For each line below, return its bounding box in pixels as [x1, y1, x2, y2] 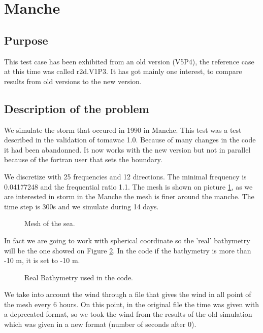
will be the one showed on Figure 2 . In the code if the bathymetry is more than [4, 245, 251, 255]
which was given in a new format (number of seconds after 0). [4, 319, 196, 329]
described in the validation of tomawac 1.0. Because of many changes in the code [4, 134, 256, 145]
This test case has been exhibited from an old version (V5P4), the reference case [4, 56, 254, 66]
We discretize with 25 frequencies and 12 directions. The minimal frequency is [4, 171, 247, 181]
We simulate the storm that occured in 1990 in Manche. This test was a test [4, 124, 242, 135]
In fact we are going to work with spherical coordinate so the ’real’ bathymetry [4, 235, 250, 245]
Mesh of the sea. [24, 218, 75, 229]
